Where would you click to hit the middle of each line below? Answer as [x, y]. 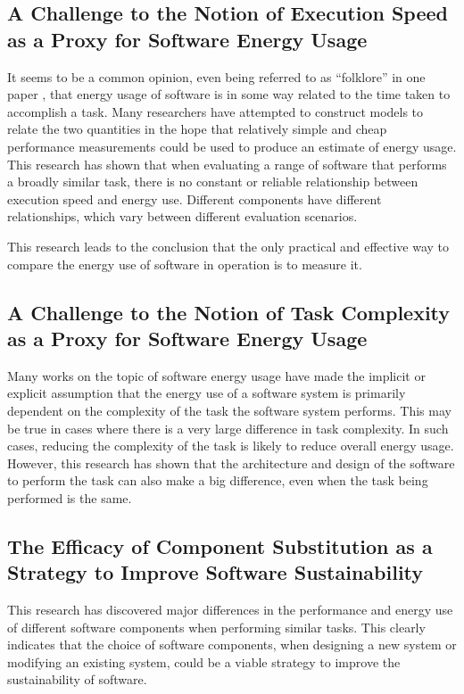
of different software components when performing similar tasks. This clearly [216, 627]
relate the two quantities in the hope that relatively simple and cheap [197, 129]
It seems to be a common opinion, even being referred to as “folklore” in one [216, 76]
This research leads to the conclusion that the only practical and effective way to [228, 246]
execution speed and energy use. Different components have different [195, 198]
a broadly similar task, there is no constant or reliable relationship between [213, 182]
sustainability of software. [77, 679]
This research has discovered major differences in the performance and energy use [230, 610]
